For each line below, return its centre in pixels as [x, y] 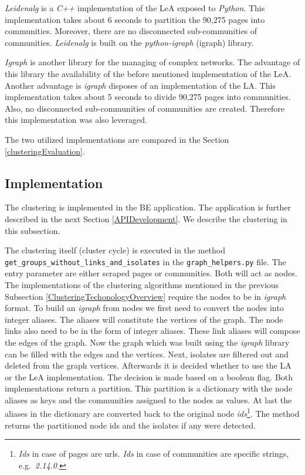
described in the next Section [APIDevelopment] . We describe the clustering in [146, 218]
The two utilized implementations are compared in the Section [117, 139]
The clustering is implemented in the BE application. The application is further [148, 207]
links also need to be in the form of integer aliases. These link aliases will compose [152, 331]
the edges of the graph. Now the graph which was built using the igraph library [147, 342]
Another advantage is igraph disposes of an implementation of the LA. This [140, 85]
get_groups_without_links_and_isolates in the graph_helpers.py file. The [145, 261]
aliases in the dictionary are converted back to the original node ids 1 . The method [152, 413]
